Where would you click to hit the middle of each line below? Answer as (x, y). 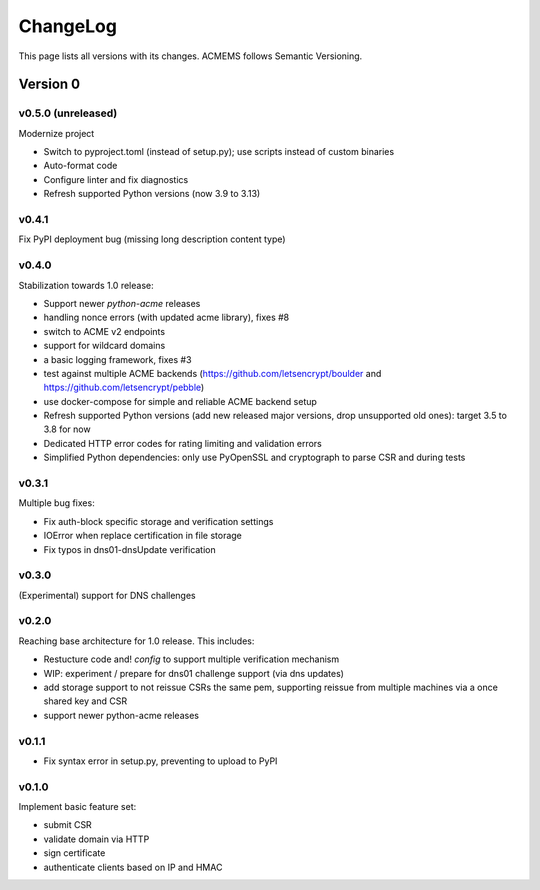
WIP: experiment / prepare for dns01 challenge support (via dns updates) (194, 673)
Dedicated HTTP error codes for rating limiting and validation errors (182, 443)
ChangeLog (67, 26)
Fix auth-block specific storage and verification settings (158, 521)
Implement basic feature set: (77, 807)
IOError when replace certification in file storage (142, 536)
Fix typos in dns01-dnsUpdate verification (130, 549)
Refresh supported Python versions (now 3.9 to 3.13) (152, 194)
